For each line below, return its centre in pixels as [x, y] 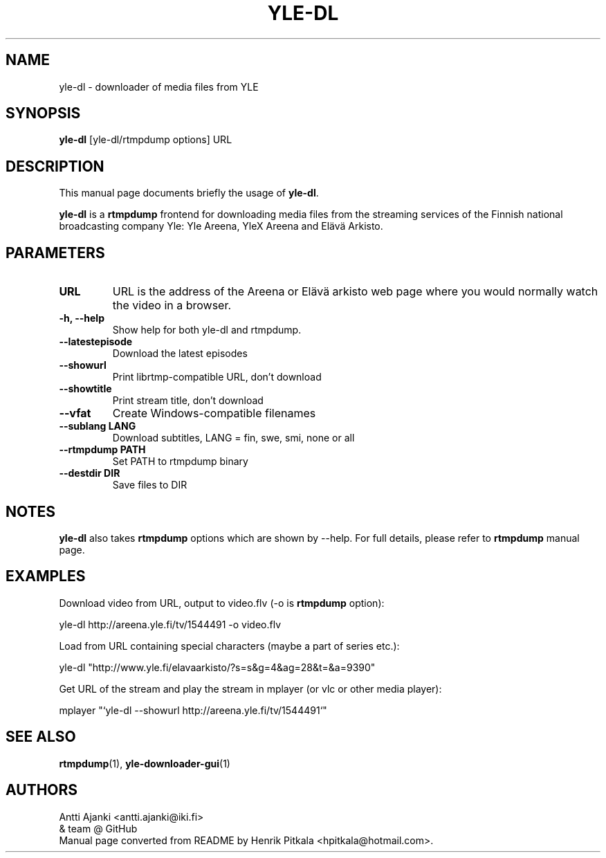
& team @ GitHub [98, 828]
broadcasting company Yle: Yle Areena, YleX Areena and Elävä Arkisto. [221, 226]
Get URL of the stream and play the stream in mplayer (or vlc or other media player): [250, 688]
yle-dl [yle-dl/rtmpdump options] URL [146, 140]
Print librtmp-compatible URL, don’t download [217, 377]
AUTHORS [42, 790]
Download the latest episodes [180, 354]
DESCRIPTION [55, 166]
